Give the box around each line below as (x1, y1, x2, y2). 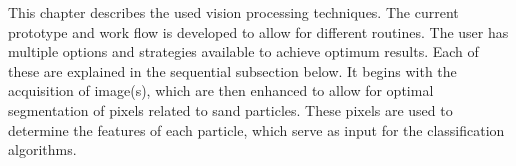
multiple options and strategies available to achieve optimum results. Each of (8, 41, 479, 62)
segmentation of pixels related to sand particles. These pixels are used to (8, 99, 453, 120)
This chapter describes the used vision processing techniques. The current (8, 2, 459, 22)
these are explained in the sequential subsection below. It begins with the (8, 60, 457, 81)
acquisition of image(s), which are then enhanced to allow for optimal (8, 80, 434, 101)
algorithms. (8, 139, 77, 160)
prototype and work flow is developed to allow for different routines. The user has (8, 21, 509, 42)
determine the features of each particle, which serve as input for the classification (8, 119, 505, 140)
